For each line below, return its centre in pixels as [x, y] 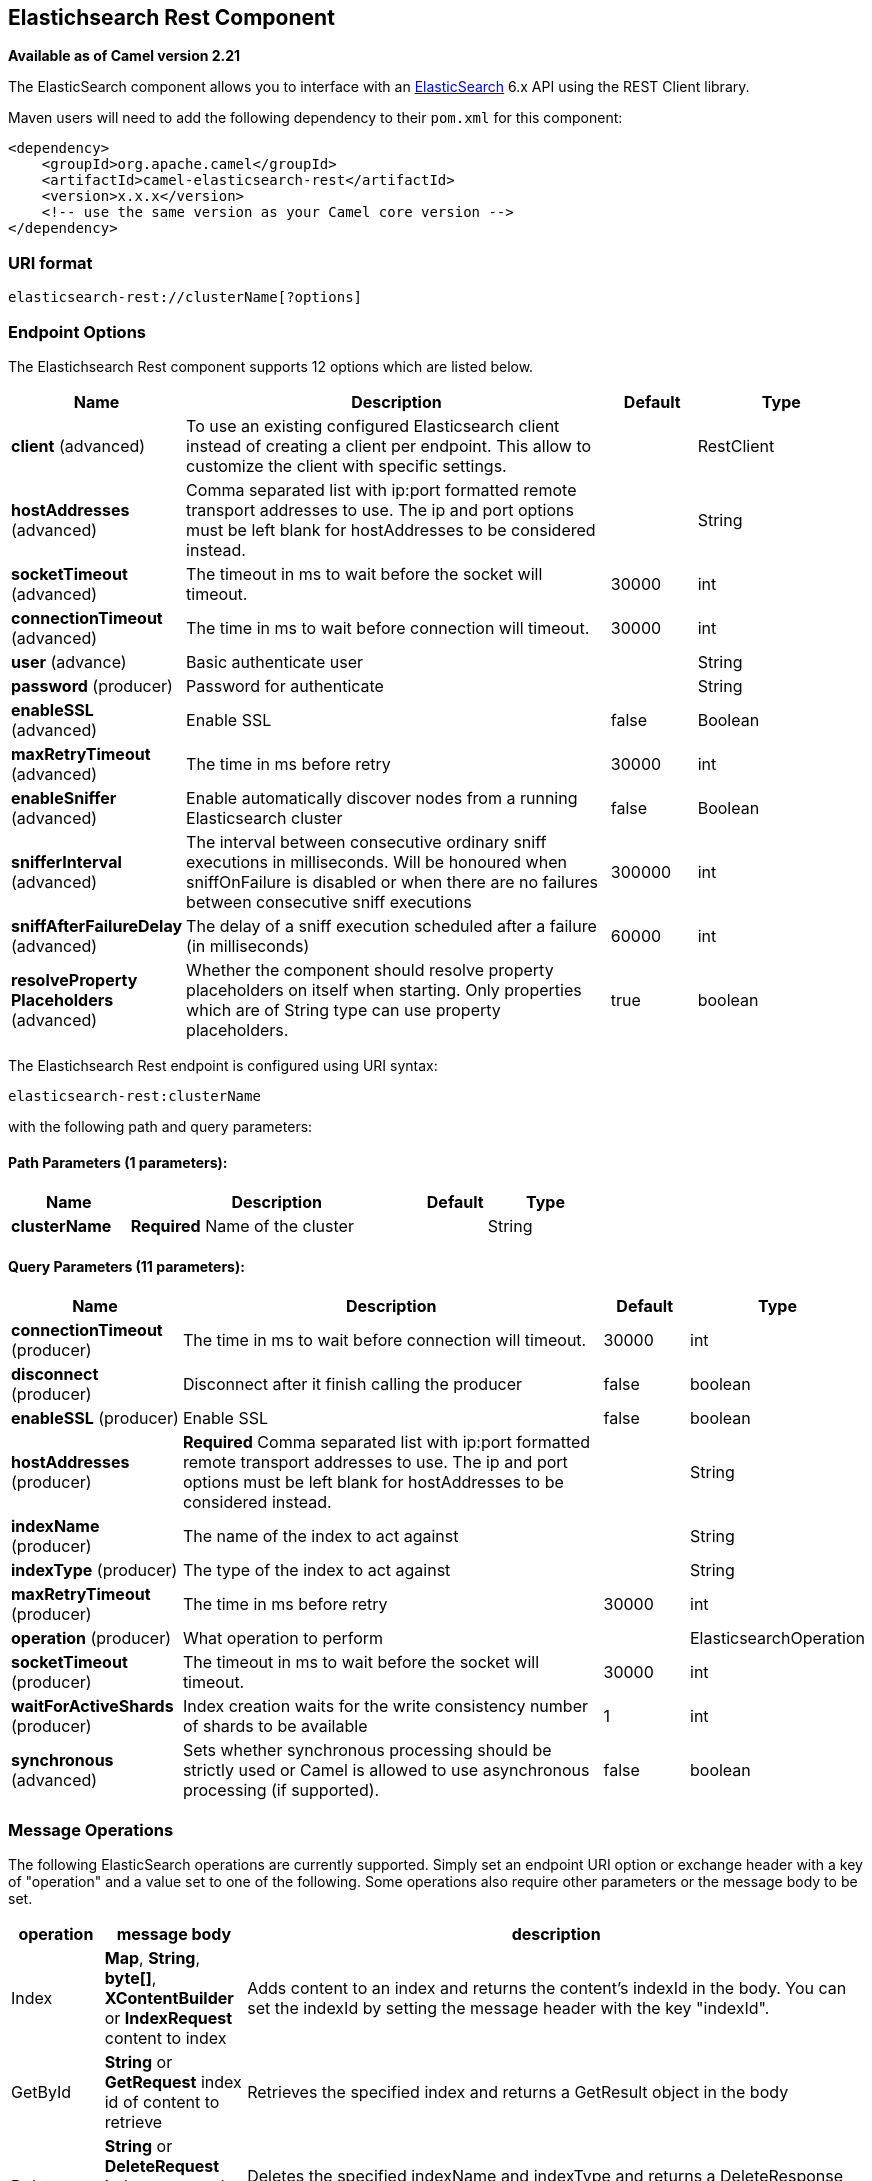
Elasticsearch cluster [264, 817]
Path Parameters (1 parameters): [118, 1162]
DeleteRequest [162, 2166]
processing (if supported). [281, 1790]
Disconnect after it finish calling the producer [352, 1384]
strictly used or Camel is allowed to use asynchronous [386, 1770]
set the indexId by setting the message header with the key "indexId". [508, 2008]
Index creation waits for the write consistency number [385, 1706]
